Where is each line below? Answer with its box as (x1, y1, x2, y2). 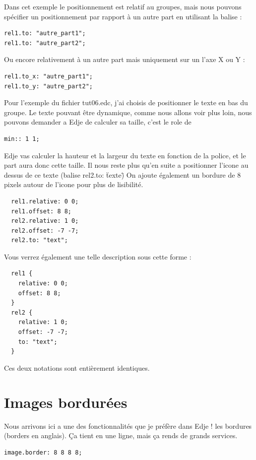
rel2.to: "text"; (11, 237, 68, 244)
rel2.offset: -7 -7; (11, 227, 79, 234)
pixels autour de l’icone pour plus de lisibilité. (4, 179, 143, 190)
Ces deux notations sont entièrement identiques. (4, 362, 150, 373)
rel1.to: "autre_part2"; (4, 39, 86, 47)
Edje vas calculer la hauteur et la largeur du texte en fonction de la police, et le (4, 150, 246, 160)
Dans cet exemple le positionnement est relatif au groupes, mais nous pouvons (4, 1, 242, 11)
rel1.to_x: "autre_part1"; (4, 72, 93, 80)
